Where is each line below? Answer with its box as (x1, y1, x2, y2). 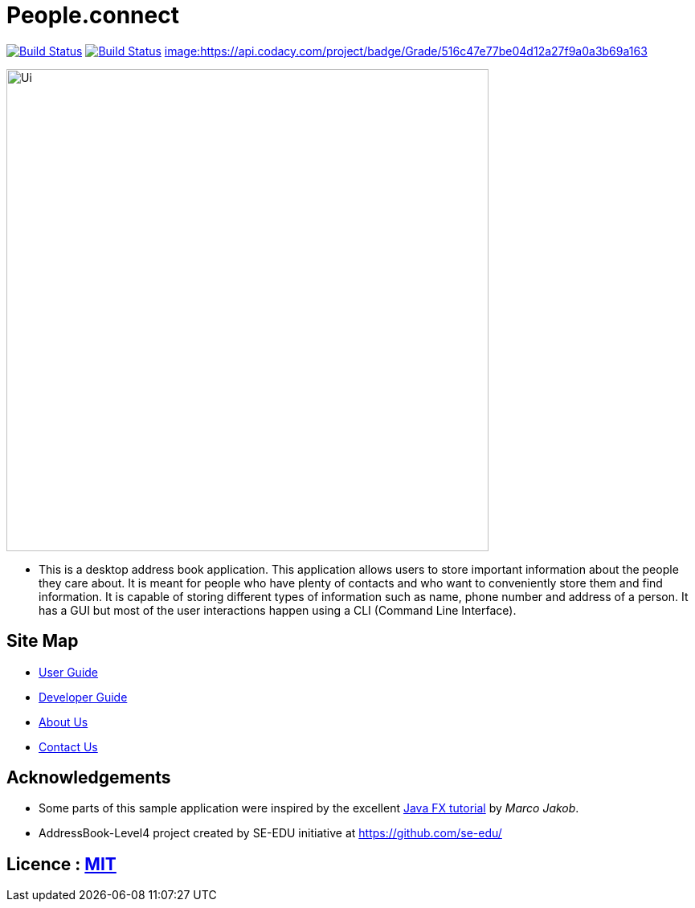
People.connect (6, 2, 179, 29)
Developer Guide (39, 689, 128, 704)
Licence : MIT (6, 853, 117, 874)
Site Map (6, 631, 79, 652)
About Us (39, 714, 88, 729)
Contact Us (39, 739, 98, 754)
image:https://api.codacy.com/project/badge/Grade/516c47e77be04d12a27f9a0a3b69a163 (164, 43, 648, 58)
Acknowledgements (6, 767, 171, 788)
